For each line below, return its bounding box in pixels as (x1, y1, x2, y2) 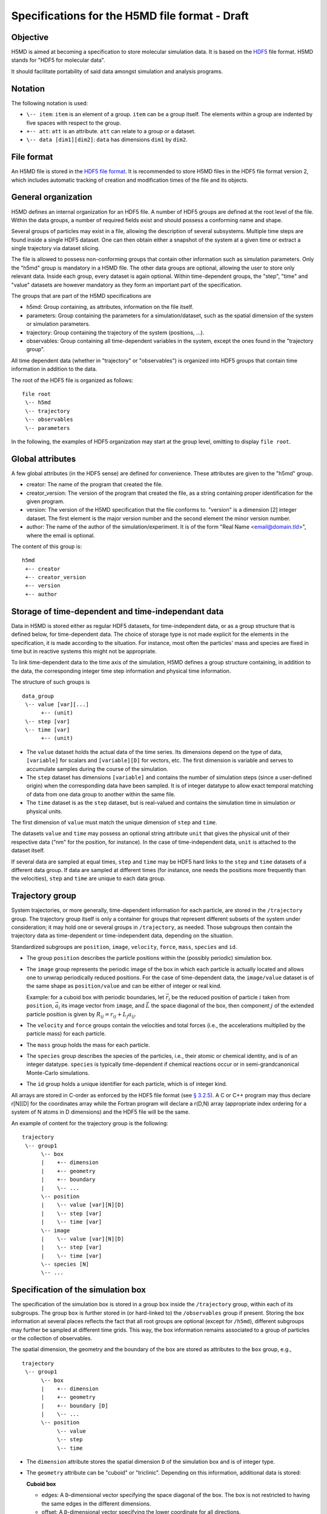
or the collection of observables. (11, 1334, 93, 1341)
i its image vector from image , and (58, 1002, 145, 1011)
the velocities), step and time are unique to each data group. (11, 875, 166, 882)
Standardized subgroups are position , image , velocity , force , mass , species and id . (11, 943, 237, 950)
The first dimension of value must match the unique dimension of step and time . (11, 818, 217, 826)
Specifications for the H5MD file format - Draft (11, 9, 249, 22)
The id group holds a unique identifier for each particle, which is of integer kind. (26, 1080, 228, 1088)
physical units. (26, 807, 63, 815)
